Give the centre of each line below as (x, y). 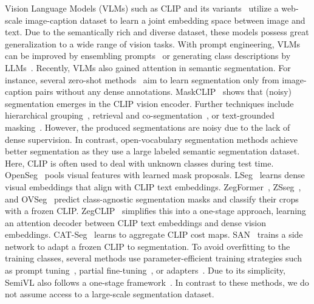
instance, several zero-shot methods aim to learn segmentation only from (142, 79)
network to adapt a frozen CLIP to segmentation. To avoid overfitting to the (148, 246)
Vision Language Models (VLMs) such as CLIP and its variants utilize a (142, 8)
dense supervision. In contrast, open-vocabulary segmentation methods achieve (152, 139)
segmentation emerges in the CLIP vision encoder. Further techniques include (149, 103)
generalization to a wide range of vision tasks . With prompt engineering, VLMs (153, 43)
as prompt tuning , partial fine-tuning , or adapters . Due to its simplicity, (145, 270)
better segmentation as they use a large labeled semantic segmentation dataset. (152, 151)
